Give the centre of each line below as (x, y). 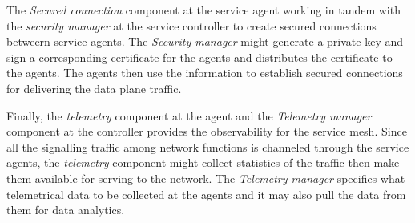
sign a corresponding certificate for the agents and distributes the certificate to (199, 57)
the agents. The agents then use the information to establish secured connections (205, 73)
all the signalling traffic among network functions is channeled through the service (208, 146)
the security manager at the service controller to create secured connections (191, 25)
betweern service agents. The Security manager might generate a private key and (205, 41)
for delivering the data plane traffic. (94, 88)
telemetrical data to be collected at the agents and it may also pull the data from (206, 194)
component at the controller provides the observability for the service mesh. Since (207, 131)
